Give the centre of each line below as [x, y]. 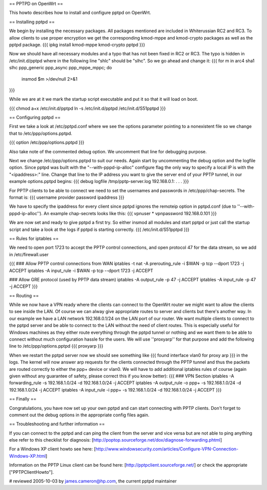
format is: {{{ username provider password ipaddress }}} [67, 197]
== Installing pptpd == [32, 22]
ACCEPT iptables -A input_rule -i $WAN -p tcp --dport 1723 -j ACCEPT [81, 270]
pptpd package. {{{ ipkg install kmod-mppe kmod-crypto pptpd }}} [77, 45]
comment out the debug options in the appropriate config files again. [79, 415]
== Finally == [23, 399]
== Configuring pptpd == [35, 117]
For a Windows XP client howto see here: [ [52, 449]
